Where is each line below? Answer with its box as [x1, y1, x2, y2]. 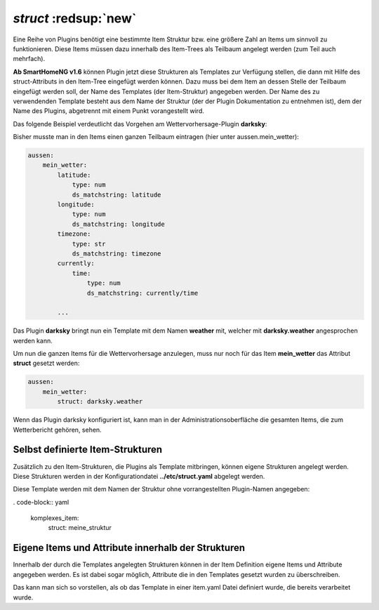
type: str [72, 239, 106, 248]
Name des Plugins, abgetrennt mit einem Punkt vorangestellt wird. [13, 107, 205, 115]
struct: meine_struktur [48, 524, 112, 532]
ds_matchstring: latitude [72, 190, 161, 199]
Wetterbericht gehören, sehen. [13, 425, 102, 434]
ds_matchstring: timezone [72, 249, 161, 258]
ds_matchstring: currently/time [86, 289, 199, 297]
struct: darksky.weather [57, 397, 143, 406]
